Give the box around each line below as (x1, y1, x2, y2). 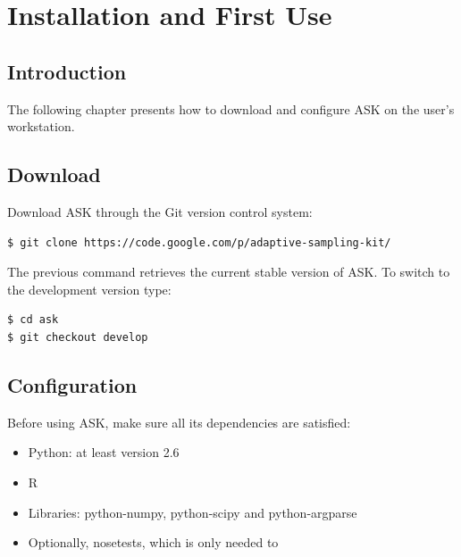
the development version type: (7, 279, 172, 298)
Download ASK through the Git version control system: (7, 202, 313, 220)
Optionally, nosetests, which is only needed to (28, 533, 279, 552)
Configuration (7, 370, 138, 398)
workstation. (7, 117, 75, 136)
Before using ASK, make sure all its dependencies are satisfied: (7, 412, 351, 431)
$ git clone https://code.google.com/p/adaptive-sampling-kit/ (7, 236, 391, 249)
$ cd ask (7, 313, 59, 327)
